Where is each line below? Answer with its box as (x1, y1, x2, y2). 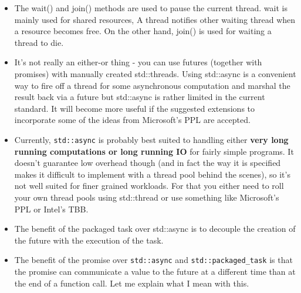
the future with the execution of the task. (14, 234, 164, 246)
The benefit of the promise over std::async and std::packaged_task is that (14, 254, 293, 266)
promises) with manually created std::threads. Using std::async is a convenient (14, 67, 296, 79)
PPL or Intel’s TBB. (14, 202, 89, 215)
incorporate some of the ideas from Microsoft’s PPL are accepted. (14, 114, 251, 126)
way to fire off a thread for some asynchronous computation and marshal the (14, 79, 290, 91)
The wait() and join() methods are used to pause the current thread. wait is (14, 2, 288, 14)
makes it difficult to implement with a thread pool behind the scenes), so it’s (14, 168, 290, 180)
